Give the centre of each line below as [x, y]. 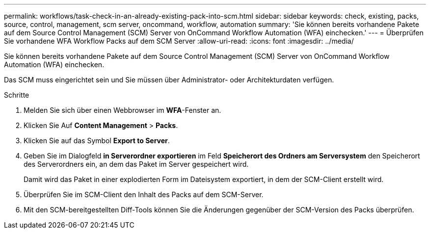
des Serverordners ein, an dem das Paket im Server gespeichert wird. [136, 164]
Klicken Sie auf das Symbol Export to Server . [97, 141]
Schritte [17, 95]
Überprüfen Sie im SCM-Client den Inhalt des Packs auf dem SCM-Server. [144, 194]
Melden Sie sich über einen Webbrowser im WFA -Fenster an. [122, 110]
